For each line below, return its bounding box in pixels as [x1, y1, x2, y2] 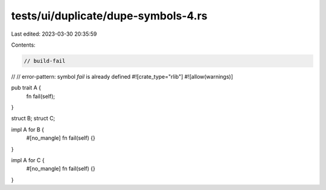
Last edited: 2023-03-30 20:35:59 [11, 30, 97, 38]
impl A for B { [11, 126, 45, 133]
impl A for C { [11, 157, 45, 164]
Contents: [11, 41, 36, 48]
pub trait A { [11, 84, 42, 91]
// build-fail [24, 57, 66, 64]
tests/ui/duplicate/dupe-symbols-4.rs [11, 9, 208, 22]
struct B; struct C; [11, 115, 56, 122]
